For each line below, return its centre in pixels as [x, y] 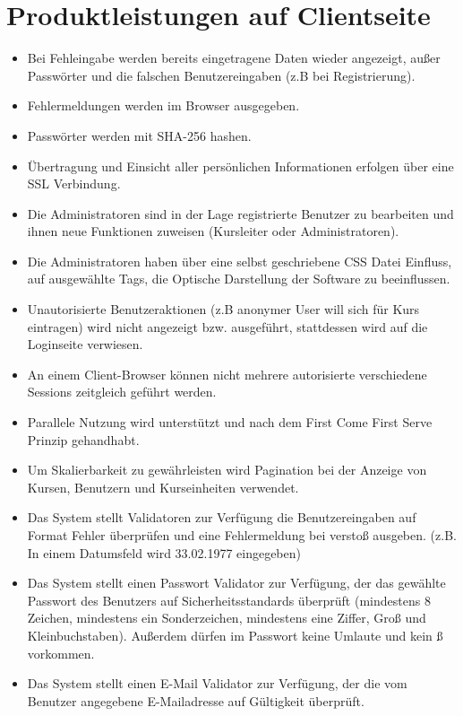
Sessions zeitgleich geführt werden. [122, 392]
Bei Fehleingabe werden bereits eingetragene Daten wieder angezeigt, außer [234, 58]
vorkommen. [61, 653]
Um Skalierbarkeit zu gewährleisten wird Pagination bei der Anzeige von [227, 470]
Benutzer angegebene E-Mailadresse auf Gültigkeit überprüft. [196, 700]
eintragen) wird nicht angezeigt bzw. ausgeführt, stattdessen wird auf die [227, 326]
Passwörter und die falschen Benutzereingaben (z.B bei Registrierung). [221, 75]
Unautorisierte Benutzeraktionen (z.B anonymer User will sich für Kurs [223, 309]
